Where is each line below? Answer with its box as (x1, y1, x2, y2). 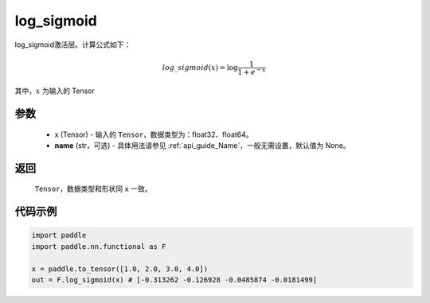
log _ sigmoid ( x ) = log (162, 63, 238, 72)
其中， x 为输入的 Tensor (14, 86, 96, 95)
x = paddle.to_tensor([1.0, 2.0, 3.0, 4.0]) (31, 264, 209, 274)
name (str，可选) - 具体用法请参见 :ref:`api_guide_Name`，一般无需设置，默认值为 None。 (54, 140, 350, 150)
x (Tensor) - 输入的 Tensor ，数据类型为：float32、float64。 (54, 130, 254, 139)
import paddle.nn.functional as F (31, 242, 166, 251)
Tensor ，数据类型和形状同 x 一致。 (34, 184, 152, 194)
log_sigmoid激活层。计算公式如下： (14, 40, 131, 49)
